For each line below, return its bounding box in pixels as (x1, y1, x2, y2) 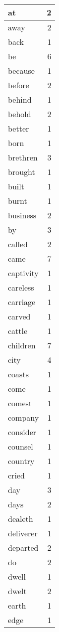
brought (8, 166, 35, 177)
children (8, 339, 36, 351)
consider (8, 426, 37, 438)
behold (8, 108, 31, 120)
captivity (8, 267, 39, 279)
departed (8, 542, 39, 553)
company (8, 412, 39, 423)
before (8, 79, 29, 91)
